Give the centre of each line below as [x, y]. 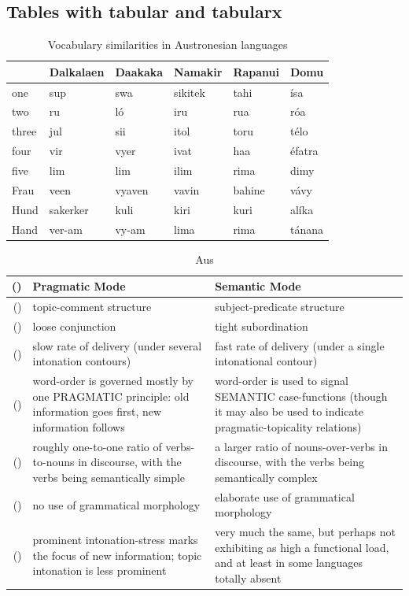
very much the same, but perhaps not [305, 532]
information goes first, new [97, 411]
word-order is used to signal [282, 381]
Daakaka [139, 71]
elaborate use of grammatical [285, 496]
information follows [79, 426]
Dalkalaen [77, 71]
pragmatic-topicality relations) [288, 426]
